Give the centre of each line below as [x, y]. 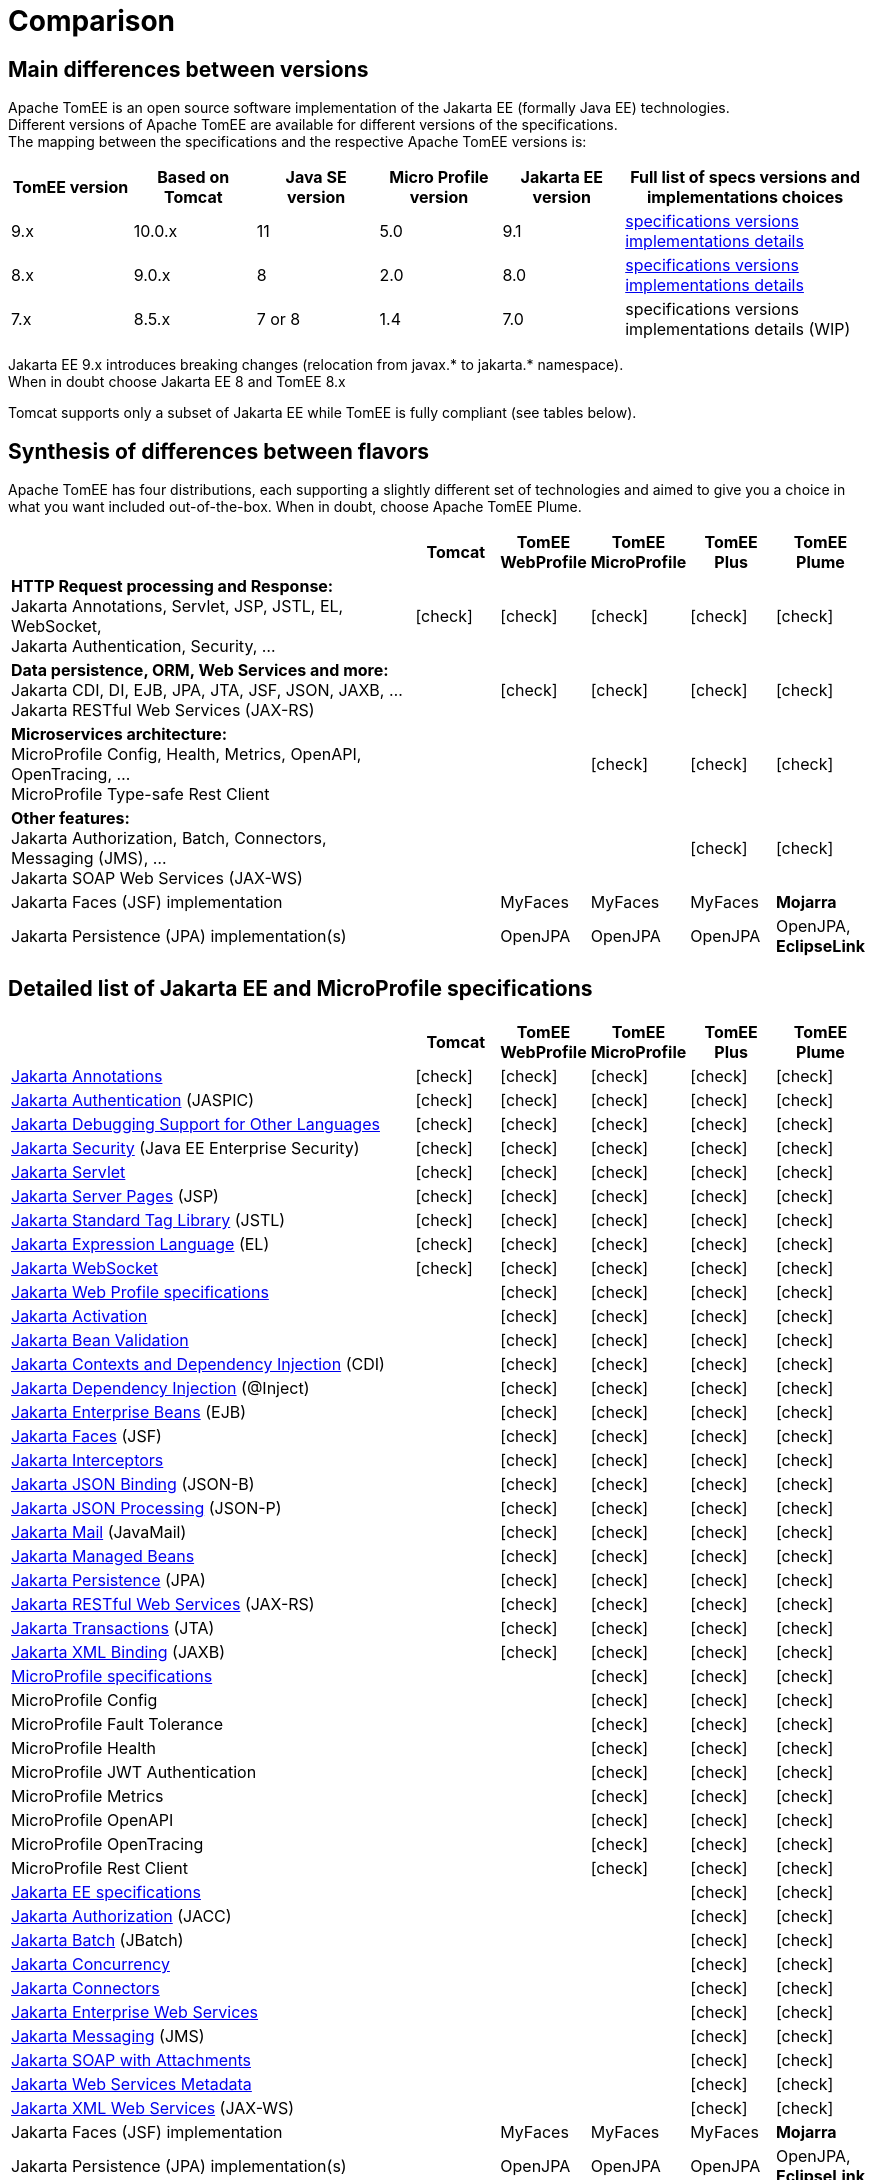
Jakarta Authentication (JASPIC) [132, 1099]
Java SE [316, 177]
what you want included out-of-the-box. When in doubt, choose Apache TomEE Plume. [295, 507]
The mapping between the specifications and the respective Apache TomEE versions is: [297, 142]
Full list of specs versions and [745, 177]
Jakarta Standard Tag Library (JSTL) [148, 1219]
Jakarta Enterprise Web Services [135, 2011]
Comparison [92, 21]
